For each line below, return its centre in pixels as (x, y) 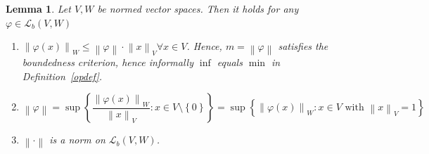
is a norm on (77, 140)
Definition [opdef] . (62, 76)
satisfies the (303, 46)
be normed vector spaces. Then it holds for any (198, 8)
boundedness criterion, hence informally (108, 62)
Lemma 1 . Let (38, 8)
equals (230, 62)
